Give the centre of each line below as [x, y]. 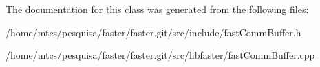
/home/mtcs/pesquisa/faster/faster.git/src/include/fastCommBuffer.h [153, 32]
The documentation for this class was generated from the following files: [157, 9]
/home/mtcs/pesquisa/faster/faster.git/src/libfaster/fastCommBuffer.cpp [160, 55]
